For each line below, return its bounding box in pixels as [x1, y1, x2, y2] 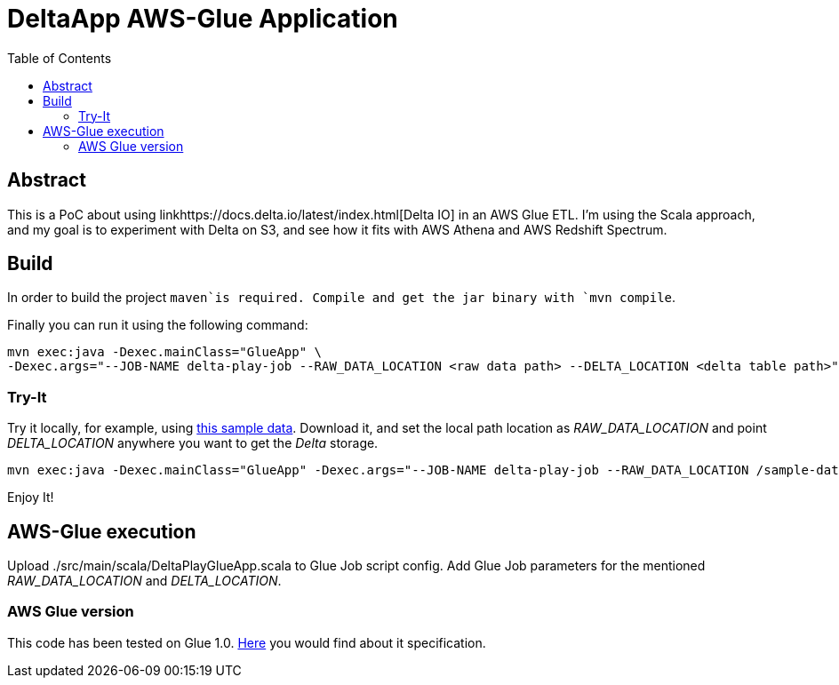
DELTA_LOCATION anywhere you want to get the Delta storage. [7, 435, 379, 451]
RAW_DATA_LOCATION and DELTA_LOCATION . [7, 573, 282, 589]
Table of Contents [7, 50, 112, 66]
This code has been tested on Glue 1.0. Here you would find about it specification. [7, 634, 486, 650]
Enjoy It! [7, 490, 54, 506]
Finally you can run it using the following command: [7, 317, 308, 333]
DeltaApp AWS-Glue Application [7, 4, 398, 34]
